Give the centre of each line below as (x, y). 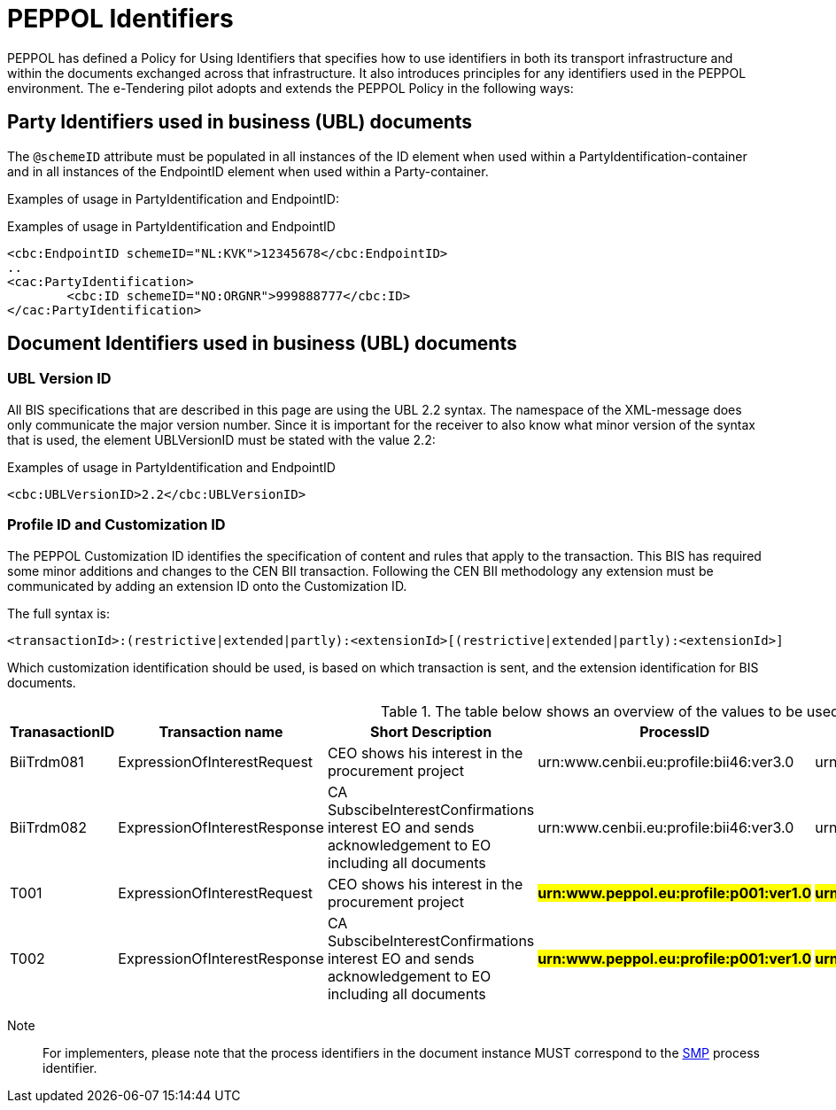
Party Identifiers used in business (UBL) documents (240, 122)
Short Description (431, 731)
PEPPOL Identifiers (120, 19)
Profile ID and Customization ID (116, 525)
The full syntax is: (59, 613)
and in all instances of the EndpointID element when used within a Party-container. (248, 171)
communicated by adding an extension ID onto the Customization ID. (207, 586)
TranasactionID (62, 731)
